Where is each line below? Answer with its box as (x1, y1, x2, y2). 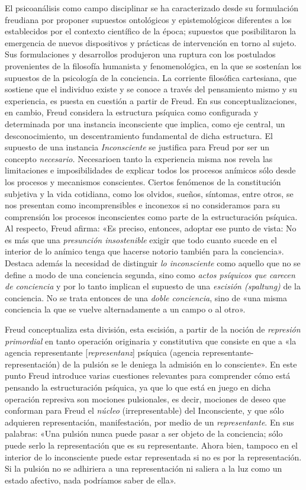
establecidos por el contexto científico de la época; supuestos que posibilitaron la (5, 25, 297, 37)
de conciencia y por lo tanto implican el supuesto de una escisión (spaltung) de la (5, 280, 301, 292)
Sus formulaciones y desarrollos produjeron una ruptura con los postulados (5, 48, 276, 60)
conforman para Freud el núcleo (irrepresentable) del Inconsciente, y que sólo (5, 404, 284, 417)
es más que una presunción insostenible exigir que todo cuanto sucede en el (5, 233, 277, 246)
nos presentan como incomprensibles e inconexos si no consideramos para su (5, 199, 281, 211)
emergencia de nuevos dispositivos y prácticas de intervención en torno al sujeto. (5, 36, 297, 49)
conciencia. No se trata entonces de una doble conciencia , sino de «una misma (5, 291, 288, 304)
